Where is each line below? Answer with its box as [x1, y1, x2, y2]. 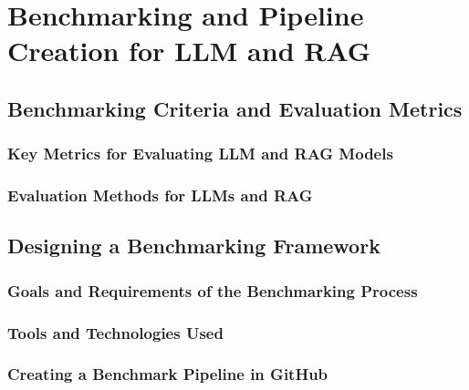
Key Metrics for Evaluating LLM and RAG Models [7, 142, 393, 165]
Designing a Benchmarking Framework [7, 231, 380, 260]
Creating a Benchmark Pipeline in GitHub [7, 363, 328, 385]
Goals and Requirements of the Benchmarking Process [7, 279, 418, 302]
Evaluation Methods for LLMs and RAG [7, 184, 313, 207]
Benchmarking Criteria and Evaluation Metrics [7, 94, 463, 122]
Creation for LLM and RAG [7, 32, 371, 69]
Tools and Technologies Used [7, 321, 224, 344]
